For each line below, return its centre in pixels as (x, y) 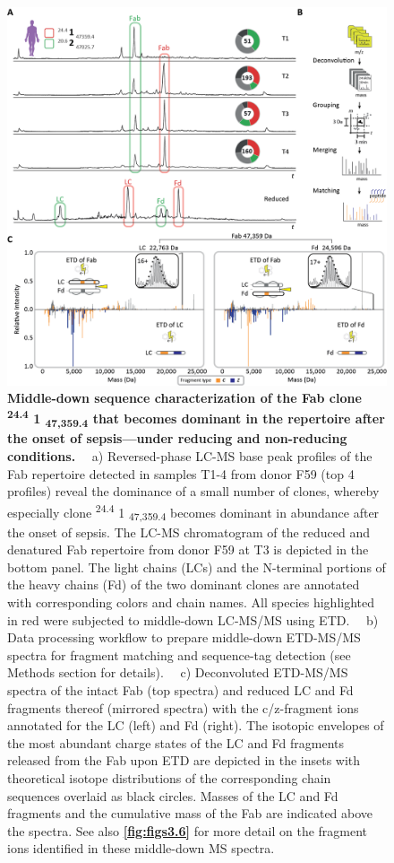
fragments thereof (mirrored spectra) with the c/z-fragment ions (183, 707)
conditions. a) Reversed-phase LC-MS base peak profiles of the (190, 456)
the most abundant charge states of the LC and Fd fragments (176, 742)
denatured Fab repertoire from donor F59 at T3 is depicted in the (188, 549)
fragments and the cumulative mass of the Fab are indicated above (190, 813)
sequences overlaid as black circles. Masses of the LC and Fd (173, 795)
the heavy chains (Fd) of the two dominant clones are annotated (184, 584)
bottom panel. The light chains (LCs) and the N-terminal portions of (197, 567)
